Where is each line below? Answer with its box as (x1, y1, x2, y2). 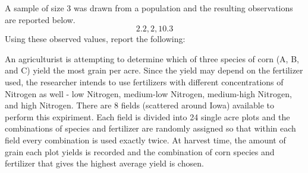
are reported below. (5, 13, 76, 25)
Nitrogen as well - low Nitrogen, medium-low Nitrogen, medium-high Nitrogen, (5, 87, 292, 100)
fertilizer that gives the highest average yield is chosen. (5, 157, 204, 169)
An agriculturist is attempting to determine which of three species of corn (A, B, (5, 52, 299, 65)
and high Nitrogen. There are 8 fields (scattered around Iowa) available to (5, 99, 275, 111)
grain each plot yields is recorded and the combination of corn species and (5, 145, 275, 158)
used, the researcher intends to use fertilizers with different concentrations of (5, 75, 284, 88)
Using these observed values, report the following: (5, 33, 186, 45)
